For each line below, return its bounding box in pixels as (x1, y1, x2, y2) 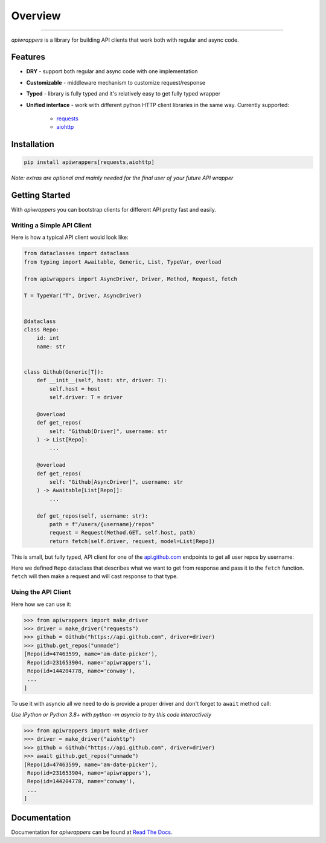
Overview (11, 9, 61, 22)
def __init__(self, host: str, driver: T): (36, 377, 167, 384)
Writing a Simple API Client (11, 221, 92, 230)
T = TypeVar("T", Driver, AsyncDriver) (24, 292, 142, 299)
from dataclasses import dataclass (24, 250, 129, 257)
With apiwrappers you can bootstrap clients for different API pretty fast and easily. (11, 206, 217, 213)
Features (11, 52, 45, 62)
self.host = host (49, 385, 101, 392)
